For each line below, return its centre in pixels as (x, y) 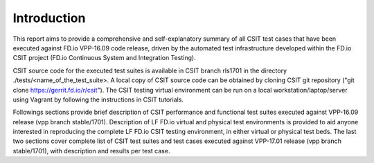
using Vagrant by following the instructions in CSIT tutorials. (98, 99)
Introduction (49, 18)
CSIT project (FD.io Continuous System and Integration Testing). (105, 58)
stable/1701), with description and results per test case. (91, 151)
